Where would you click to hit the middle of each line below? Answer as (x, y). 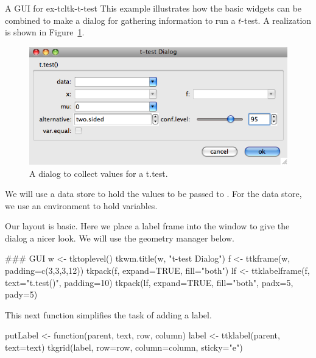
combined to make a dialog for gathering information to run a (120, 20)
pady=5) (21, 294)
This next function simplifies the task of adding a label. (108, 314)
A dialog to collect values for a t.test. (99, 173)
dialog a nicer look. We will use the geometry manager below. (120, 238)
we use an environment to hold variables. (81, 205)
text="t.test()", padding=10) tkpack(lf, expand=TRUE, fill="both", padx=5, (149, 282)
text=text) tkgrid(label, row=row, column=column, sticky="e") (124, 347)
